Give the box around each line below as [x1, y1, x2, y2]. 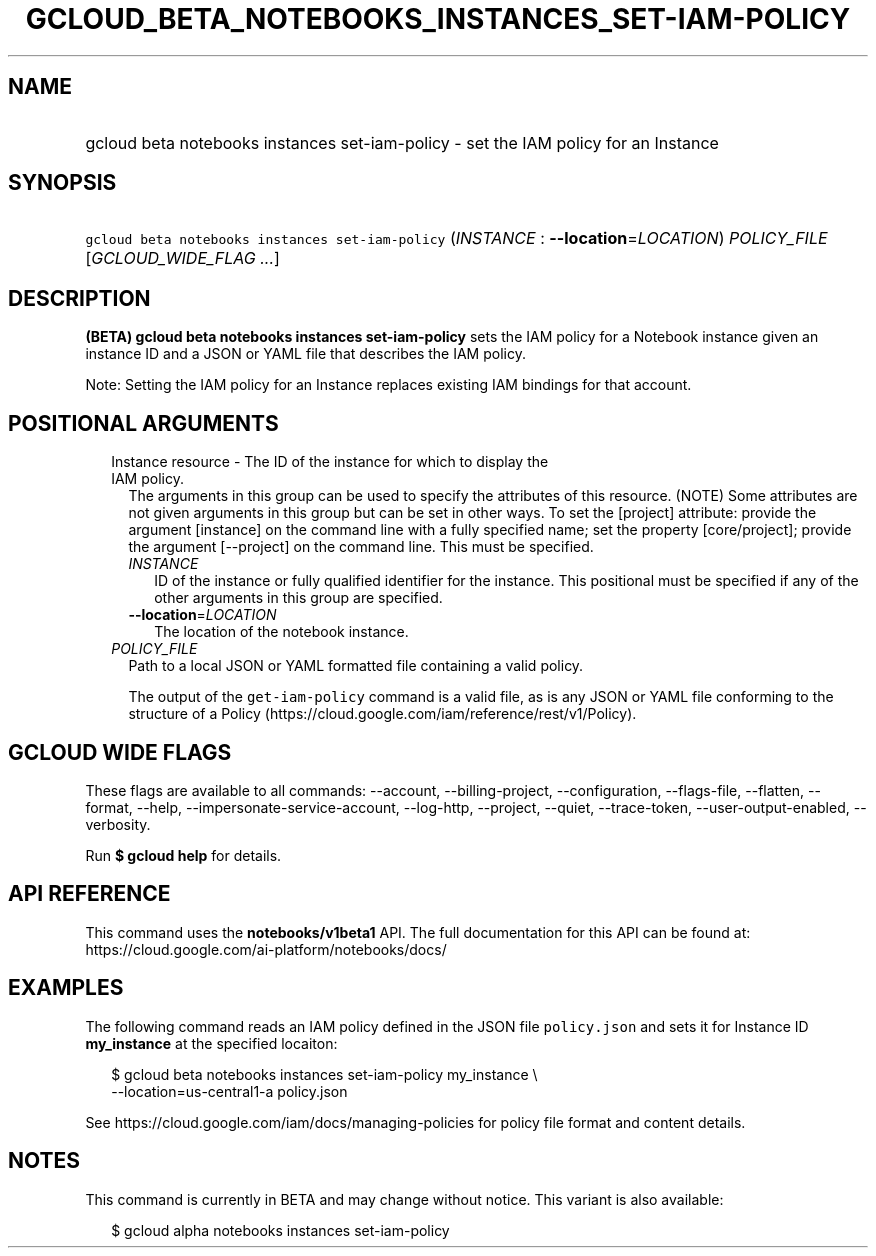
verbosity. [85, 815, 151, 833]
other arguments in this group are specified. [154, 589, 443, 607]
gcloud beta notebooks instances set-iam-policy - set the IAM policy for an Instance [85, 132, 719, 153]
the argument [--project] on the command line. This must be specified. [128, 538, 594, 556]
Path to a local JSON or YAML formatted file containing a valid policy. [128, 657, 584, 675]
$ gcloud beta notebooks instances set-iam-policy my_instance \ [111, 1065, 538, 1083]
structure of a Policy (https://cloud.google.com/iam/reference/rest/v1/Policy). [128, 705, 637, 723]
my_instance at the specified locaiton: [85, 1034, 338, 1052]
